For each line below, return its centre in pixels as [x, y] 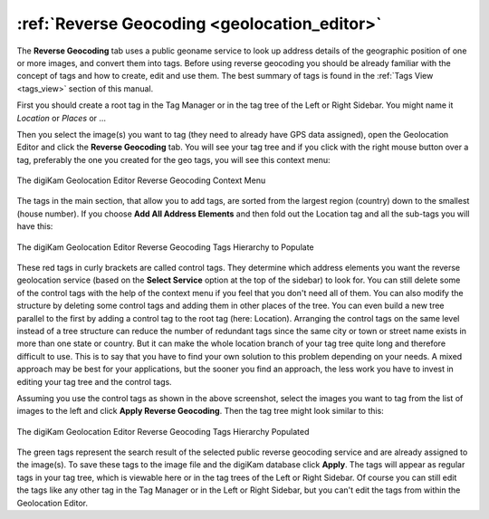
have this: [35, 226]
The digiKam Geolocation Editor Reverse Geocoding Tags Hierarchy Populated [163, 431]
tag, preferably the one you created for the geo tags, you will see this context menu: [173, 159]
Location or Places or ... [62, 118]
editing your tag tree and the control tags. [94, 381]
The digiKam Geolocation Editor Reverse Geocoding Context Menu [141, 180]
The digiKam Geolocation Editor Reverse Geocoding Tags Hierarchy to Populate [165, 247]
